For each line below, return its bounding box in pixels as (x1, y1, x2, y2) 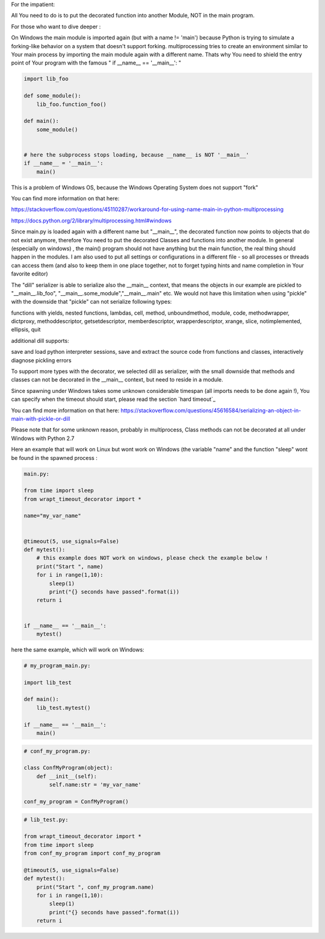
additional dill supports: (11, 337, 69, 344)
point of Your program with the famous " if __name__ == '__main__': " (11, 59, 182, 66)
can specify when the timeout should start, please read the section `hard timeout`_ (11, 395, 216, 403)
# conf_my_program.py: (23, 747, 91, 755)
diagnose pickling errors (11, 356, 72, 364)
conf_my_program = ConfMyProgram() (23, 798, 129, 805)
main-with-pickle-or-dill (11, 415, 70, 422)
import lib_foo (23, 75, 69, 83)
